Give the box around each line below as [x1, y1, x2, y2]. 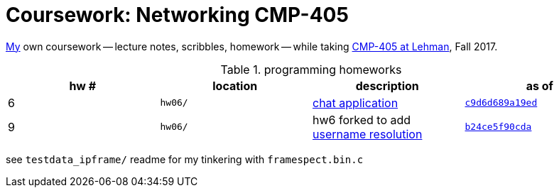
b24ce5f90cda [465, 121, 532, 133]
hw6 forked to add [313, 112, 411, 127]
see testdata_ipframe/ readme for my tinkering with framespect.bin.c [6, 153, 364, 165]
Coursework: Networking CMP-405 [6, 3, 349, 27]
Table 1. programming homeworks [220, 62, 402, 77]
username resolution [313, 126, 423, 141]
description [355, 78, 419, 93]
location [212, 78, 258, 93]
